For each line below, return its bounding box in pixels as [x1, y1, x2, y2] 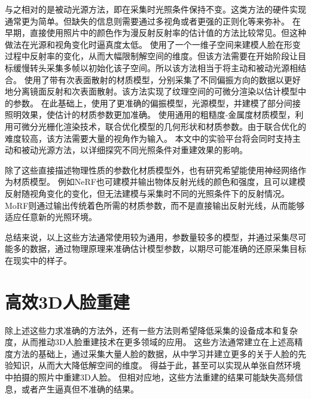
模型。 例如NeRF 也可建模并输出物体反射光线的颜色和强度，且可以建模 [29, 175, 306, 188]
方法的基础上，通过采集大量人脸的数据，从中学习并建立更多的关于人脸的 [13, 347, 298, 360]
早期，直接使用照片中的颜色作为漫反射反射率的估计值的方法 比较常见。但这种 [5, 26, 306, 39]
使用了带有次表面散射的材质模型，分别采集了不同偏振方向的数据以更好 [24, 73, 301, 86]
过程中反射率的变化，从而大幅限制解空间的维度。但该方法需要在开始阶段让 [5, 50, 298, 62]
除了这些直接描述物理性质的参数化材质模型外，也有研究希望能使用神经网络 [5, 163, 298, 176]
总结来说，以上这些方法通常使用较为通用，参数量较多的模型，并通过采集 [5, 230, 289, 243]
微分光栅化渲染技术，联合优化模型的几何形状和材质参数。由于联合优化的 [21, 120, 306, 132]
